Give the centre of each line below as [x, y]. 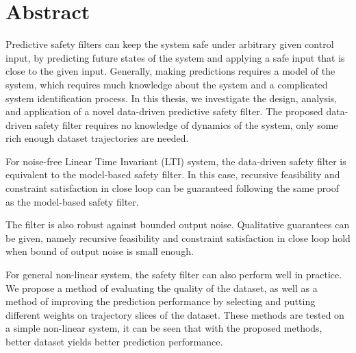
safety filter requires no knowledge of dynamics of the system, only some [186, 124]
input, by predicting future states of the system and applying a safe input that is [175, 57]
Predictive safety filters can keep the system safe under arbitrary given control [170, 44]
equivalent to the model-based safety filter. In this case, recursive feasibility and [173, 174]
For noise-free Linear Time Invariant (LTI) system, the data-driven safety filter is [176, 161]
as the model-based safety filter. [72, 201]
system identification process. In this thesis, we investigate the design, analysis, [171, 98]
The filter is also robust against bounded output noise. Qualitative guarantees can [178, 224]
